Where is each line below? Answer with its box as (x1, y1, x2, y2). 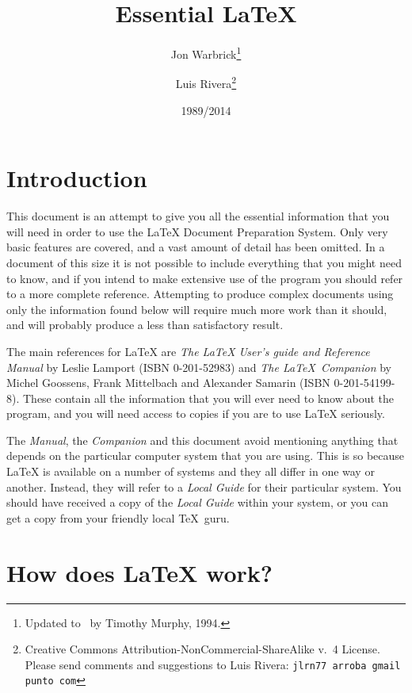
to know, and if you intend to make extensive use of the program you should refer (6, 270, 403, 286)
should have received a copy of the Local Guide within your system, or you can (6, 494, 389, 511)
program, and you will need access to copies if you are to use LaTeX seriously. (6, 405, 385, 422)
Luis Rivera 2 (175, 73, 237, 92)
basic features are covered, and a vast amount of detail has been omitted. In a (6, 239, 385, 255)
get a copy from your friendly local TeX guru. (6, 509, 230, 526)
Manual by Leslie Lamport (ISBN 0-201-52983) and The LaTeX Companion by (6, 358, 391, 375)
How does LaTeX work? (6, 556, 273, 588)
